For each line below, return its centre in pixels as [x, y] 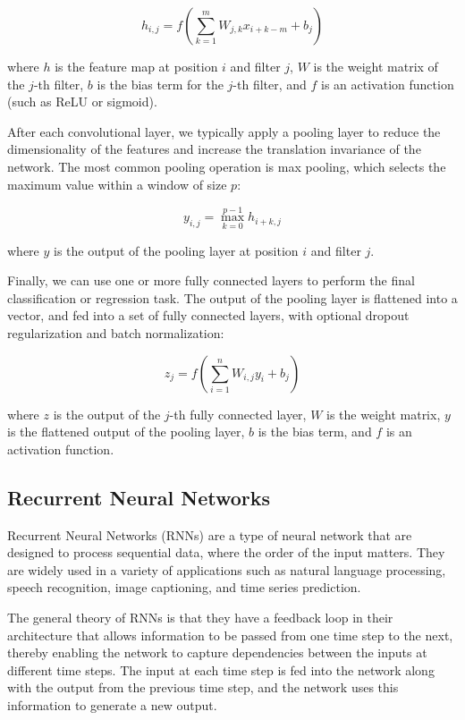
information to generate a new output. [112, 704]
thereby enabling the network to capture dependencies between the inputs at [217, 652]
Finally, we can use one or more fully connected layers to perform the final [211, 280]
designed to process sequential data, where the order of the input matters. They [226, 552]
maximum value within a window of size [117, 184]
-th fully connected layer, [238, 414]
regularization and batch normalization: [116, 332]
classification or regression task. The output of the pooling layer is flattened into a [232, 297]
